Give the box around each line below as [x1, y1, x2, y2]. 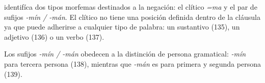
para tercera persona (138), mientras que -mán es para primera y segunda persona [4, 58, 261, 69]
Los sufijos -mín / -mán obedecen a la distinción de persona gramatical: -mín [4, 48, 246, 59]
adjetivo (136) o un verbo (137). [4, 31, 104, 42]
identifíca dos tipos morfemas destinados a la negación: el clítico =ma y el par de [4, 2, 257, 12]
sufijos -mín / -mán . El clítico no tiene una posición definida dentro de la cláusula [4, 11, 260, 22]
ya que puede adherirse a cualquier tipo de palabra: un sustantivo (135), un [4, 21, 240, 32]
